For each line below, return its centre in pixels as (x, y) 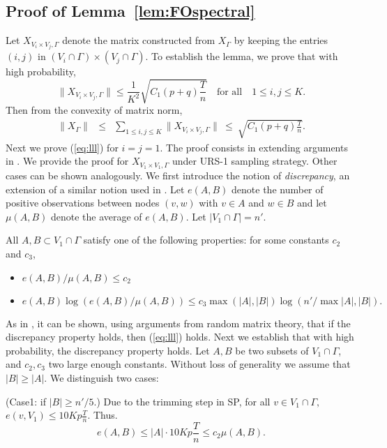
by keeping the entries (281, 40)
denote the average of (96, 216)
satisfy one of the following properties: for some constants (206, 240)
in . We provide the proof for (67, 161)
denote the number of (278, 189)
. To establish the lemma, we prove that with (242, 56)
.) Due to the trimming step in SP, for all (182, 401)
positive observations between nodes (83, 203)
